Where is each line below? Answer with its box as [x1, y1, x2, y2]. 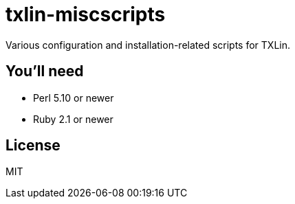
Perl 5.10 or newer [33, 91, 114, 104]
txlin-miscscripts [6, 3, 166, 26]
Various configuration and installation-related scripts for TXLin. [6, 38, 291, 51]
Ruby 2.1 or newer [33, 113, 113, 125]
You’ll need [6, 63, 84, 80]
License [6, 137, 61, 155]
